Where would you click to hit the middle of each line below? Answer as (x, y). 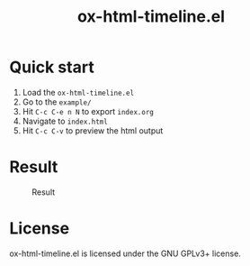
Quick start (52, 67)
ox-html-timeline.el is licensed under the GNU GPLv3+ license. (125, 253)
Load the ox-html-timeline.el (78, 92)
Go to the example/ (57, 102)
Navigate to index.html (65, 121)
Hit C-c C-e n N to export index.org (88, 111)
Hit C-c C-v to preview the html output (93, 130)
